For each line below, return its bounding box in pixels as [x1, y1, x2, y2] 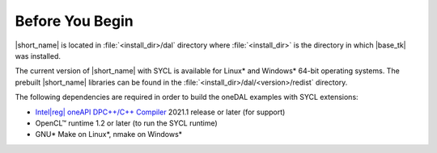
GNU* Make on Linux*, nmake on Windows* [35, 130, 183, 139]
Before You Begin [15, 12, 134, 30]
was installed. [15, 51, 61, 60]
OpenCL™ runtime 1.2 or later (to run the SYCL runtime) [35, 118, 218, 128]
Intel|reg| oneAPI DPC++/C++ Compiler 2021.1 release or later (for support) [35, 107, 286, 117]
